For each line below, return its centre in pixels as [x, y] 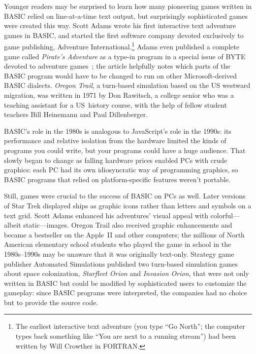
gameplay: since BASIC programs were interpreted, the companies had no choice [126, 293]
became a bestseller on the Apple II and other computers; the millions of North [124, 234]
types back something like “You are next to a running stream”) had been [126, 336]
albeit [13, 225]
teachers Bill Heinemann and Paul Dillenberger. [76, 114]
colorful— [225, 215]
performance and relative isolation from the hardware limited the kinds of [115, 140]
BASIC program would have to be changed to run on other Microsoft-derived [121, 75]
